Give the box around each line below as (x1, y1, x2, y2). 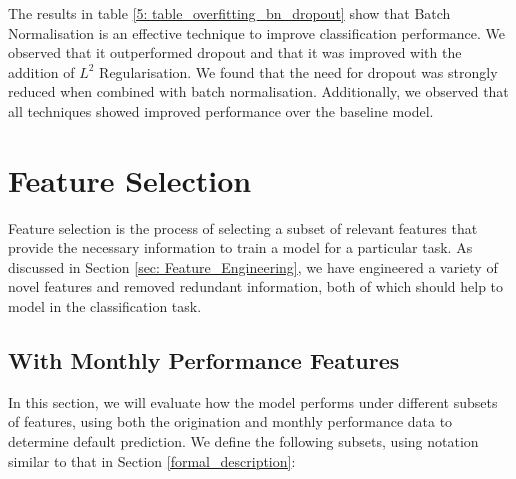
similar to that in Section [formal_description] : (8, 450, 296, 471)
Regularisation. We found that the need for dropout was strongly (99, 61, 498, 82)
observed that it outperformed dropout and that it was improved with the (8, 42, 462, 63)
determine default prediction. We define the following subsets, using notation (8, 431, 479, 452)
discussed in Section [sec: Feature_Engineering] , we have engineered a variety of (8, 256, 498, 277)
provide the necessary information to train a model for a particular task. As (8, 237, 473, 258)
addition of (8, 61, 75, 82)
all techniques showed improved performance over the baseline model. (8, 100, 434, 121)
